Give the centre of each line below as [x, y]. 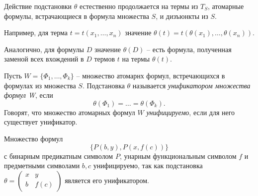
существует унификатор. [41, 122]
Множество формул [34, 138]
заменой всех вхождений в [44, 59]
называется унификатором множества [191, 85]
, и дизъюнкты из [182, 16]
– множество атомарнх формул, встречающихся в [151, 75]
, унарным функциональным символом [178, 156]
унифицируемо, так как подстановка [148, 165]
